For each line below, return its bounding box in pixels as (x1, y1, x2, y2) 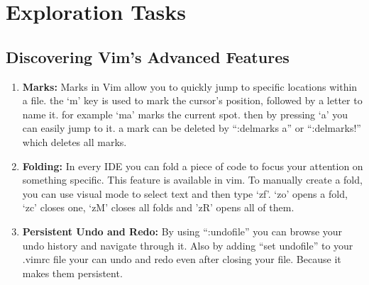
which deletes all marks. (22, 134, 127, 149)
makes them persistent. (22, 265, 123, 280)
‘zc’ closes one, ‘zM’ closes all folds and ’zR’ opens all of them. (22, 200, 294, 215)
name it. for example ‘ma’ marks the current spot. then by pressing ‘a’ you (22, 106, 348, 121)
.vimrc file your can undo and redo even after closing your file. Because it (22, 252, 341, 267)
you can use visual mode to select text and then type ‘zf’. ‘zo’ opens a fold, (22, 186, 348, 201)
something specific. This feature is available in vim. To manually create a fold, (22, 172, 363, 187)
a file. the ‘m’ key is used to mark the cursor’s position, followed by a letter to (22, 93, 363, 108)
